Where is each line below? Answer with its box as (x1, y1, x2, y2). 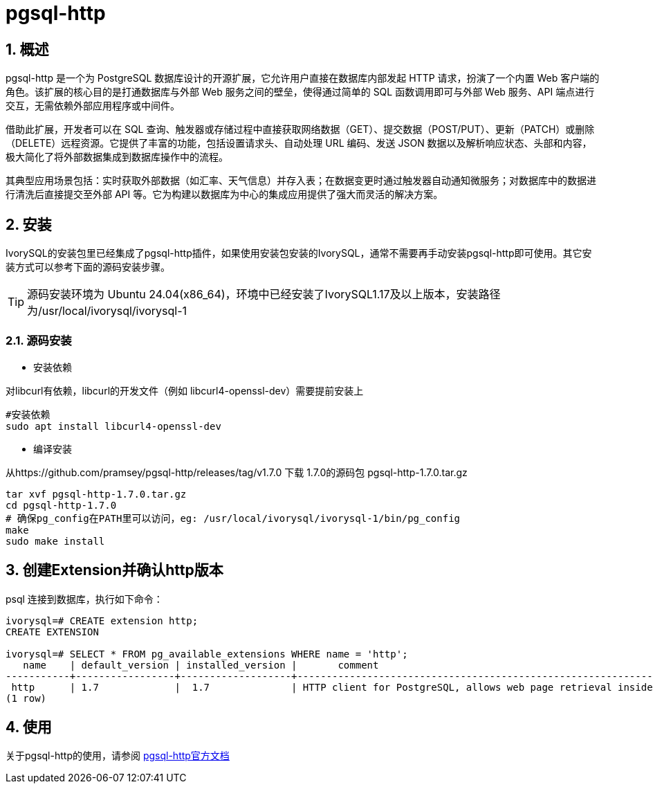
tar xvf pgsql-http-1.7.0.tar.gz (6, 488, 187, 500)
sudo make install (6, 535, 105, 547)
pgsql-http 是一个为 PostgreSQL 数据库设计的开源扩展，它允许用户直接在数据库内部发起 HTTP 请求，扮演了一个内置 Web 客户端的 (6, 72, 600, 84)
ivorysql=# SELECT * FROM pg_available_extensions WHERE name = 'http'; (6, 648, 408, 660)
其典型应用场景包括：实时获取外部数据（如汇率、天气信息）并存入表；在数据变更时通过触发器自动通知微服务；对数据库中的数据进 (6, 174, 596, 187)
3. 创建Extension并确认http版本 (6, 561, 223, 579)
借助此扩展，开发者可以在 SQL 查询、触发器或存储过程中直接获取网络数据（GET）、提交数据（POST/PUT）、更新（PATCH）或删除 (6, 123, 595, 136)
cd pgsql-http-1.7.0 (6, 499, 117, 511)
